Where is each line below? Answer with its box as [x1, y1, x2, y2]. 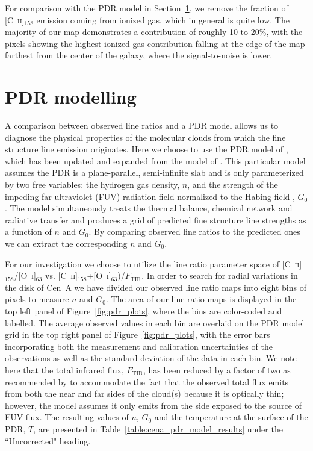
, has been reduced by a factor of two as [143, 363, 291, 376]
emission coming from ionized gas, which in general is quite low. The [36, 13, 290, 26]
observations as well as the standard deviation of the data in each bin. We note [5, 352, 297, 364]
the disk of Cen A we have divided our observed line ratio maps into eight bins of [5, 281, 306, 293]
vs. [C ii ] [45, 269, 78, 282]
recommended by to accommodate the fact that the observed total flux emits [5, 375, 289, 388]
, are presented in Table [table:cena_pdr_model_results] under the [33, 422, 283, 435]
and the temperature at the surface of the [154, 411, 308, 423]
